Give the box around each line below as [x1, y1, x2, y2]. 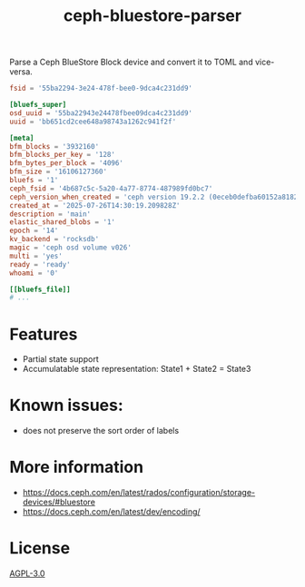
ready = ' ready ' [9, 259, 71, 269]
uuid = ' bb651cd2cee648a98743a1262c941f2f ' [9, 117, 177, 126]
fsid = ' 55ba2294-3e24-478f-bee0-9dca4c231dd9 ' [9, 83, 193, 93]
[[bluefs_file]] [9, 285, 71, 294]
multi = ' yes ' [9, 251, 64, 260]
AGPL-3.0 [9, 568, 45, 579]
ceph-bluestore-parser [63, 5, 242, 26]
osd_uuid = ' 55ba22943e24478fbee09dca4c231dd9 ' [9, 108, 193, 118]
